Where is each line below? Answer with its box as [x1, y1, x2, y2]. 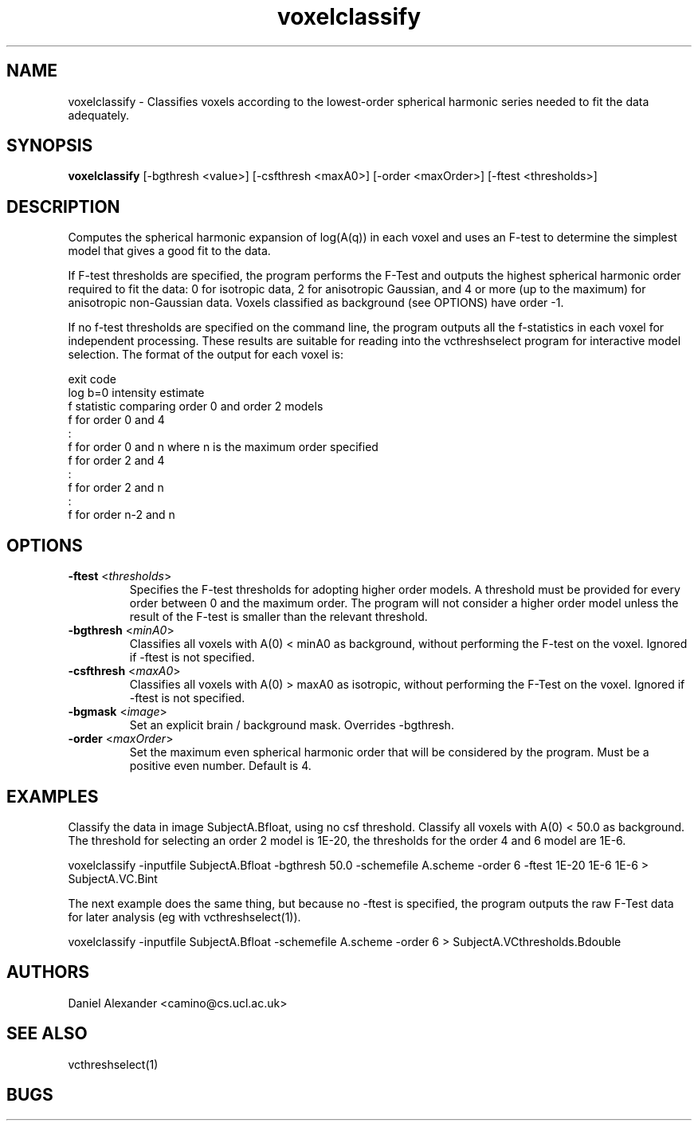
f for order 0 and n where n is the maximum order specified [68, 440, 378, 454]
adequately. [68, 108, 130, 122]
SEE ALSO [6, 1023, 88, 1044]
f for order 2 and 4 [68, 454, 165, 468]
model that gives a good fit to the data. [68, 244, 271, 258]
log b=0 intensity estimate [68, 386, 205, 400]
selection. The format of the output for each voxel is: [68, 348, 343, 362]
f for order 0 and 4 [68, 413, 165, 427]
